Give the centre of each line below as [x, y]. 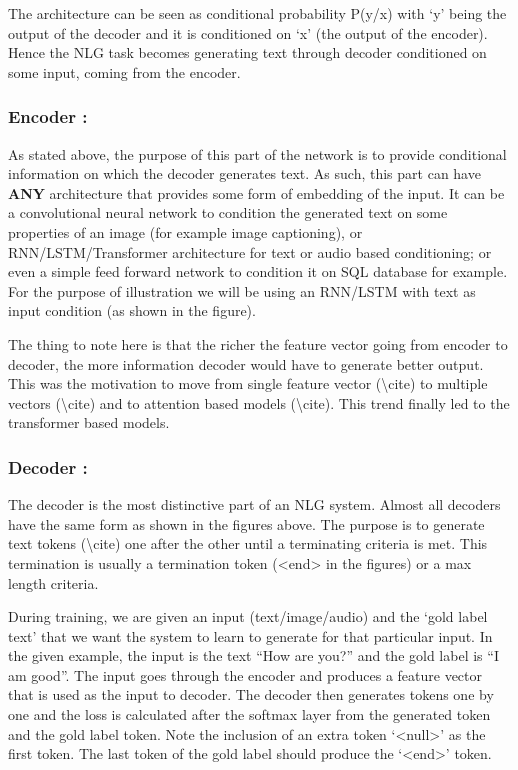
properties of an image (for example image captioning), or [185, 231]
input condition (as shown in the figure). [132, 310]
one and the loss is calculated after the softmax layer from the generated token [249, 714]
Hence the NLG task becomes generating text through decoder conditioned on [247, 52]
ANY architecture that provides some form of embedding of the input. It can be [256, 192]
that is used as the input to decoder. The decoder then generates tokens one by [251, 694]
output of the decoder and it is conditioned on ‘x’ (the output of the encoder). [248, 32]
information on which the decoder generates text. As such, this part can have [244, 173]
